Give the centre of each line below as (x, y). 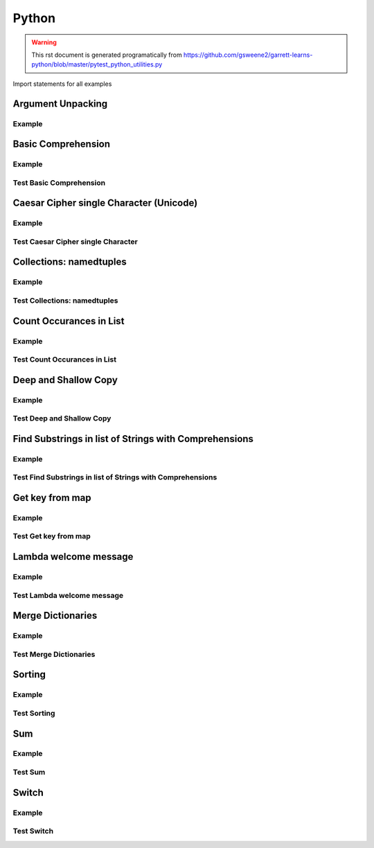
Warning (44, 42)
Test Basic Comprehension (59, 182)
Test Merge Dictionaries (54, 654)
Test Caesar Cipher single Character (75, 241)
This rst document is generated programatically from (107, 55)
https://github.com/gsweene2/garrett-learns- (248, 55)
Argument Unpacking (60, 104)
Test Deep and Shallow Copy (62, 418)
